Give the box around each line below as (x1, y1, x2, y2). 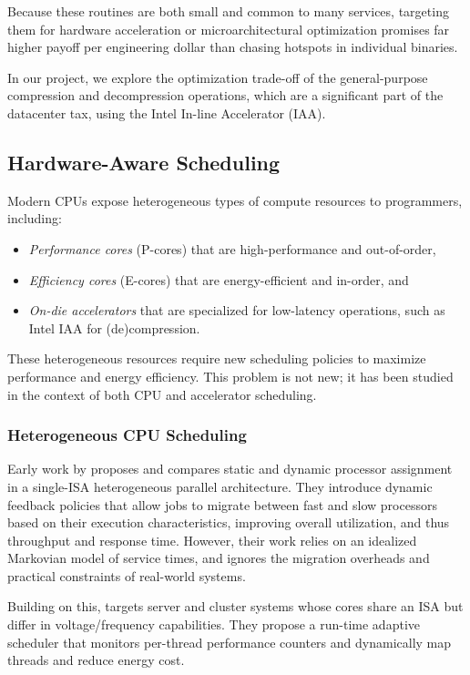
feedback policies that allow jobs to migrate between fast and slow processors (7, 495, 437, 514)
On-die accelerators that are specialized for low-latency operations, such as (28, 301, 445, 320)
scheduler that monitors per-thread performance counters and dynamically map (7, 632, 452, 651)
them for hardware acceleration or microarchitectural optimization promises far (7, 19, 450, 38)
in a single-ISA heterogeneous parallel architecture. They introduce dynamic (7, 476, 433, 496)
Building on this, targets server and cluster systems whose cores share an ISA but (7, 597, 464, 616)
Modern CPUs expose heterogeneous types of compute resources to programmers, (7, 190, 463, 210)
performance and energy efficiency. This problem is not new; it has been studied (7, 366, 454, 385)
